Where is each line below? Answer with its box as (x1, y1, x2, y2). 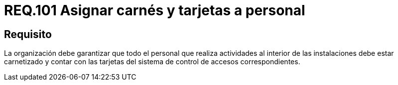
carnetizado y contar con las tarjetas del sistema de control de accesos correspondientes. (4, 57, 300, 66)
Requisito (4, 28, 52, 41)
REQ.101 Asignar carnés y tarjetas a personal (4, 2, 305, 19)
